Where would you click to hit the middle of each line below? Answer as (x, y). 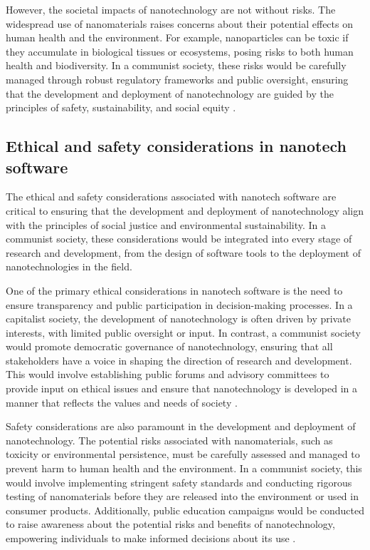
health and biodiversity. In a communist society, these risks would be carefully (176, 65)
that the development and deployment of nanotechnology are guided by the (170, 93)
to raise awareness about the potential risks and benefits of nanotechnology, (170, 524)
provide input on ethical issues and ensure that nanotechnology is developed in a (181, 388)
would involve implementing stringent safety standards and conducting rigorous (179, 482)
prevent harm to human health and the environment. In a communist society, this (184, 468)
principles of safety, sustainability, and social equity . (121, 107)
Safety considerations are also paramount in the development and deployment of (181, 426)
